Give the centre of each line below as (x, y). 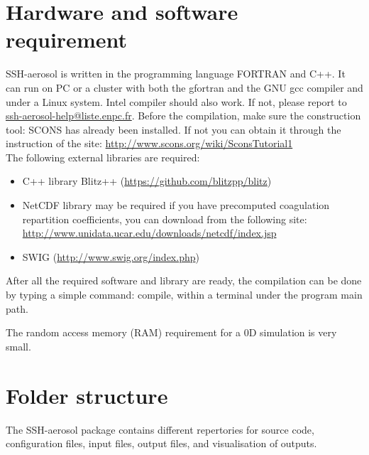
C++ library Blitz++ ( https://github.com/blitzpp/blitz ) (147, 181)
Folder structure (87, 395)
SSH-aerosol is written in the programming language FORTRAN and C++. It (176, 74)
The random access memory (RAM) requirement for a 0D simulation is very (171, 332)
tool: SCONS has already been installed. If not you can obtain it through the (174, 129)
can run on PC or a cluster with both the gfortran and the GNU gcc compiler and (184, 87)
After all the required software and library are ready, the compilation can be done (184, 280)
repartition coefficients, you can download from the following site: (165, 219)
